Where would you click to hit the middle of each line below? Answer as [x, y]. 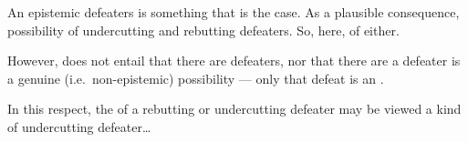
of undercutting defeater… [79, 126]
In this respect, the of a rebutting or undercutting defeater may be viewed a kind [234, 109]
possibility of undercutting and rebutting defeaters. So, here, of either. [203, 30]
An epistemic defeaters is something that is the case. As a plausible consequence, [234, 12]
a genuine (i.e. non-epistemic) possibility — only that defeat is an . [196, 78]
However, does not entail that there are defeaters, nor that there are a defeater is [234, 61]
